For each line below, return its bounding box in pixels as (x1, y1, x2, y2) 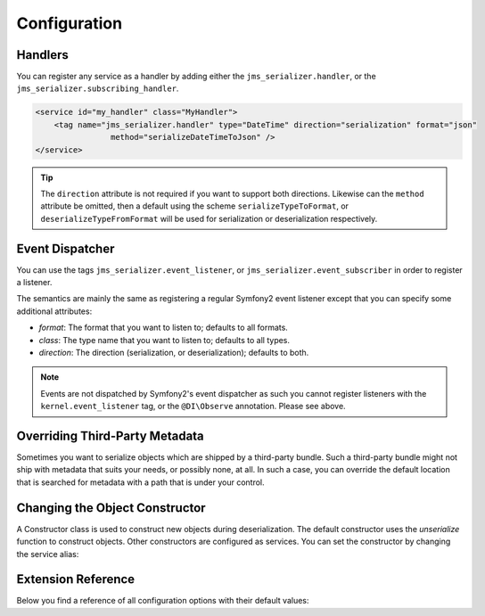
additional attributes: (16, 306, 93, 316)
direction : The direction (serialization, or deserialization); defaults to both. (38, 348, 309, 358)
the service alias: (16, 548, 79, 559)
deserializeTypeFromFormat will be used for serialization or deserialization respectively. (40, 213, 378, 224)
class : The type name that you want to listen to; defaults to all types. (38, 334, 290, 345)
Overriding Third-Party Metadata (16, 429, 204, 443)
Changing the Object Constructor (16, 500, 206, 515)
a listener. (16, 277, 53, 288)
